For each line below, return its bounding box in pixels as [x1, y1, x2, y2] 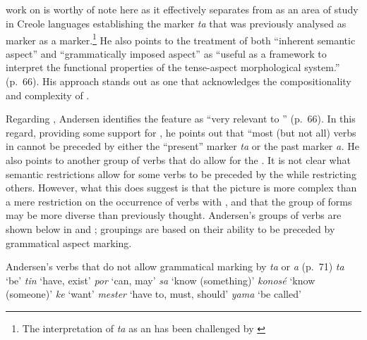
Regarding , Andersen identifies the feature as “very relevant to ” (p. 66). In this [6, 111, 356, 126]
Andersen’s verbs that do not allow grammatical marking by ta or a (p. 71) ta [6, 259, 344, 274]
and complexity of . [6, 87, 90, 102]
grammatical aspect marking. [6, 235, 132, 250]
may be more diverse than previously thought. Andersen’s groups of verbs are [6, 208, 342, 222]
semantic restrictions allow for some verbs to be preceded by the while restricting [6, 166, 356, 181]
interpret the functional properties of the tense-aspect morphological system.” [6, 60, 340, 75]
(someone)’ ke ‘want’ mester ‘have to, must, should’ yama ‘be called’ [6, 287, 301, 301]
